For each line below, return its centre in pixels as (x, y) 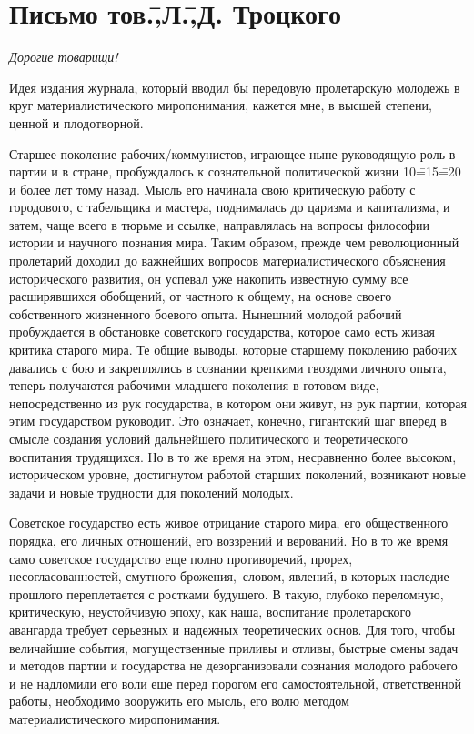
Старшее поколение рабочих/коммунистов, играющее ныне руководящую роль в (232, 153)
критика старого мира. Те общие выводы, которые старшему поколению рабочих (233, 350)
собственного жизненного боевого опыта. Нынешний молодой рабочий (206, 313)
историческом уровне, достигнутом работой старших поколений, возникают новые (238, 474)
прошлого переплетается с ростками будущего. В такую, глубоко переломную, (227, 593)
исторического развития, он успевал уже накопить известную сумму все (209, 278)
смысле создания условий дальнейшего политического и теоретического (208, 438)
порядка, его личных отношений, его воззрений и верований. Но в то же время (229, 540)
